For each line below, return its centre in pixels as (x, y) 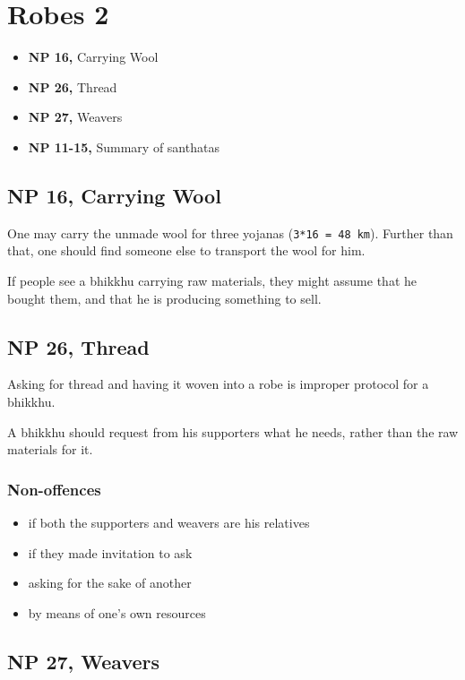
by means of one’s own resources (117, 612)
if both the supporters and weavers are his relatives (169, 522)
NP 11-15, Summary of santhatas (124, 146)
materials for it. (50, 449)
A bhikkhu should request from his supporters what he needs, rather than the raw (233, 431)
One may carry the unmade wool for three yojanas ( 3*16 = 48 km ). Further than (230, 232)
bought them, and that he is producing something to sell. (164, 298)
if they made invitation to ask (110, 552)
